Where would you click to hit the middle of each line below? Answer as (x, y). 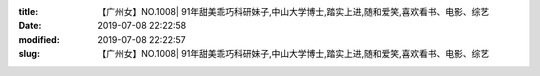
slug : (29, 54)
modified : (39, 39)
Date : (30, 26)
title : (28, 11)
